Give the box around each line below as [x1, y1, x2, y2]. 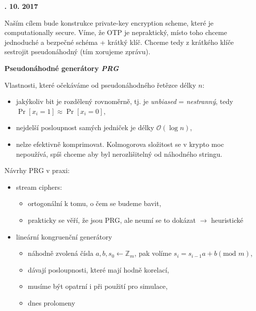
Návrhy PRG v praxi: [4, 165, 70, 175]
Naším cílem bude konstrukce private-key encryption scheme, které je [4, 17, 214, 28]
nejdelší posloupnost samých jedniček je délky [16, 122, 154, 133]
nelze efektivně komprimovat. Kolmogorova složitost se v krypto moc [16, 138, 224, 149]
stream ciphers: [16, 181, 62, 192]
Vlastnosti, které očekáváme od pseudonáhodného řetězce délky [4, 79, 196, 90]
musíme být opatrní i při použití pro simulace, [28, 281, 168, 291]
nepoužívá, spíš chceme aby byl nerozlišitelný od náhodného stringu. [16, 148, 222, 159]
